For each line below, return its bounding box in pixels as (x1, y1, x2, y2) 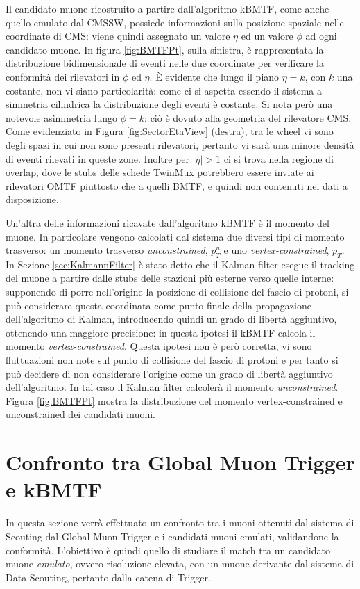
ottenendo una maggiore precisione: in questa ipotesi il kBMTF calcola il (6, 325, 316, 339)
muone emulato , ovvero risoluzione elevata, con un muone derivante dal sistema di (6, 556, 354, 571)
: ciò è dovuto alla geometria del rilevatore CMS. (144, 110, 352, 124)
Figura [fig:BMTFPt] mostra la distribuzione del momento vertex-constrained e (6, 393, 343, 408)
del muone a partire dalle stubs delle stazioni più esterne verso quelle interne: (6, 271, 334, 285)
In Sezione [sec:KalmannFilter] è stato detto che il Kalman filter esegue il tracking (6, 257, 355, 271)
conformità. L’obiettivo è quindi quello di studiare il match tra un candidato (6, 542, 330, 557)
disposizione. (6, 192, 59, 207)
